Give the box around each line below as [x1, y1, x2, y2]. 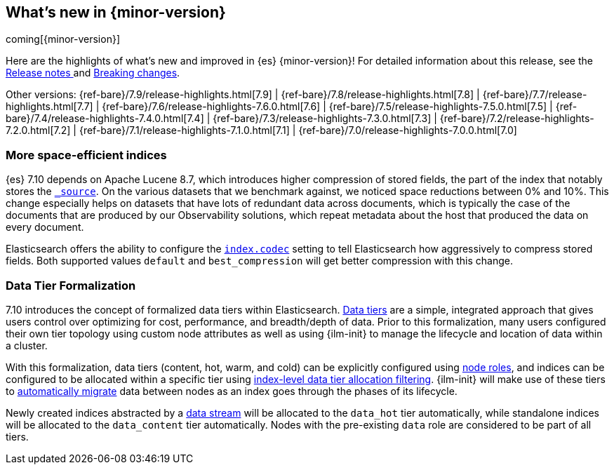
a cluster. [6, 339, 48, 351]
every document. [6, 221, 84, 234]
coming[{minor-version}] [6, 33, 121, 46]
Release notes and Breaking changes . [6, 67, 180, 79]
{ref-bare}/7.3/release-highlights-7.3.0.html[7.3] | [213, 112, 437, 125]
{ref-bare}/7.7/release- [482, 88, 587, 101]
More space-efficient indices [6, 147, 167, 162]
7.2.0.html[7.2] [6, 124, 71, 137]
